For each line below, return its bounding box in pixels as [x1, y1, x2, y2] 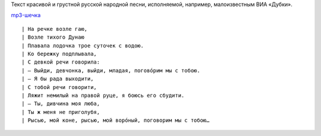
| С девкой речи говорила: [21, 59, 100, 65]
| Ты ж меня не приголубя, [21, 109, 100, 115]
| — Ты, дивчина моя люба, [21, 100, 100, 107]
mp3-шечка [11, 12, 41, 19]
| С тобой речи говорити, [21, 84, 97, 90]
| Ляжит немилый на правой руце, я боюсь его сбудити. [21, 92, 185, 99]
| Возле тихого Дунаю [21, 34, 84, 41]
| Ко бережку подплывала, [21, 50, 97, 57]
